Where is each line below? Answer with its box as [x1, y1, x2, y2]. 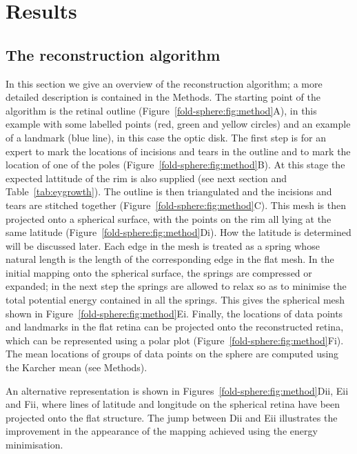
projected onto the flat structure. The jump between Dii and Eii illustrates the [6, 410, 338, 424]
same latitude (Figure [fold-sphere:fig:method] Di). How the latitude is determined [6, 225, 351, 239]
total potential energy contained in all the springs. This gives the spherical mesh [6, 293, 345, 307]
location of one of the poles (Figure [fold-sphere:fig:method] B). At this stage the [6, 157, 345, 172]
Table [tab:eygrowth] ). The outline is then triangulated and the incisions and [6, 184, 332, 199]
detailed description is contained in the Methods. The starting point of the [6, 90, 320, 104]
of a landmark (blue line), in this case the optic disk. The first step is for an [6, 130, 326, 144]
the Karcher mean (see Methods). [6, 360, 147, 375]
